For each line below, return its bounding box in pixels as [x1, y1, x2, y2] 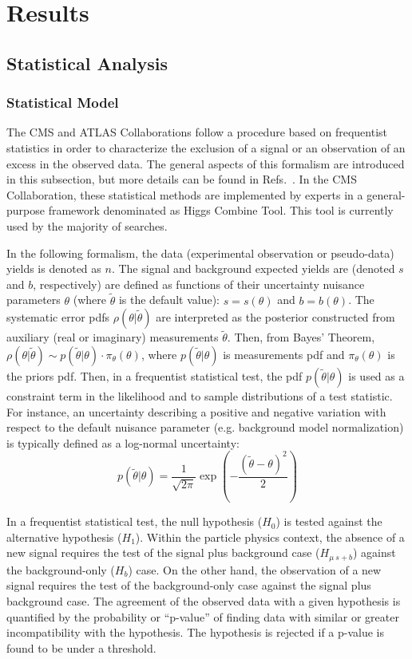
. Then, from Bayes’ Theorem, [227, 329, 375, 345]
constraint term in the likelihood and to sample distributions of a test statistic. [6, 387, 393, 404]
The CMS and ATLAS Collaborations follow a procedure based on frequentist [6, 124, 388, 140]
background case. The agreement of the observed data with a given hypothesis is [6, 593, 401, 610]
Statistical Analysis [6, 50, 168, 75]
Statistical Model [6, 93, 119, 112]
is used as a [348, 367, 405, 384]
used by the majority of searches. [6, 217, 168, 234]
